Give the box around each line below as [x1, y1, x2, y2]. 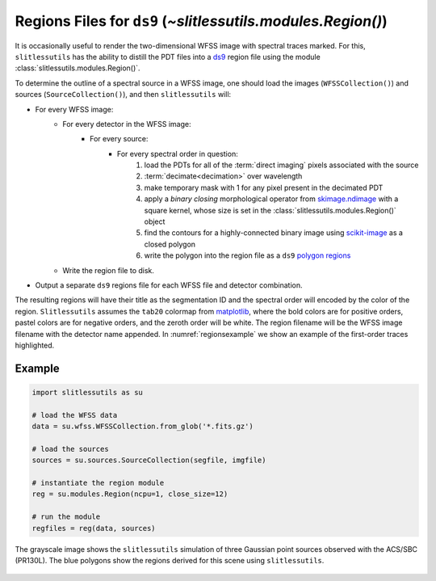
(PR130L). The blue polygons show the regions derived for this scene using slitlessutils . [15, 555, 325, 565]
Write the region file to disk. [62, 265, 155, 275]
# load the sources [31, 444, 109, 453]
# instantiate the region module [31, 478, 165, 488]
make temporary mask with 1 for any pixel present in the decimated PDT [144, 183, 384, 192]
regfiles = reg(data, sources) [31, 524, 157, 533]
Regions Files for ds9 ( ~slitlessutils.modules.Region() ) [15, 12, 388, 30]
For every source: [90, 134, 149, 144]
